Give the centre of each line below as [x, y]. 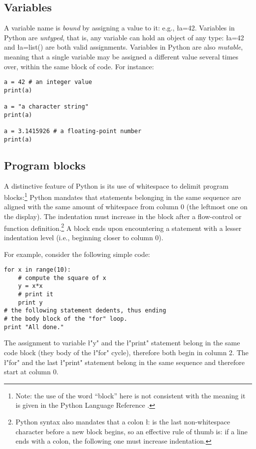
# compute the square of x [62, 278]
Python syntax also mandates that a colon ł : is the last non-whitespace [123, 421]
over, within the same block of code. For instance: [79, 66]
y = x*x [30, 286]
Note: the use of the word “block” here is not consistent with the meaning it [130, 395]
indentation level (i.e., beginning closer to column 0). [84, 237]
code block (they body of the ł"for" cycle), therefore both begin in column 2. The [126, 352]
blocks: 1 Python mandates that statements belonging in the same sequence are [123, 196]
